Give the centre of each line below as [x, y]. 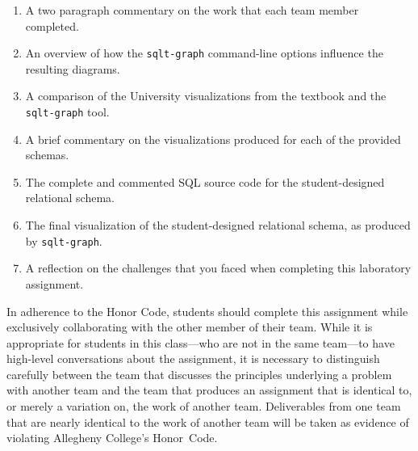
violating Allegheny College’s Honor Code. [112, 438]
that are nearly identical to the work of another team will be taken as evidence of [208, 421]
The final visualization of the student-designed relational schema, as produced [218, 225]
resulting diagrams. [73, 68]
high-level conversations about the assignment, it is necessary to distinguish [193, 358]
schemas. [47, 155]
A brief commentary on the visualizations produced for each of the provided [213, 139]
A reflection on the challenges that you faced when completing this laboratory [218, 268]
